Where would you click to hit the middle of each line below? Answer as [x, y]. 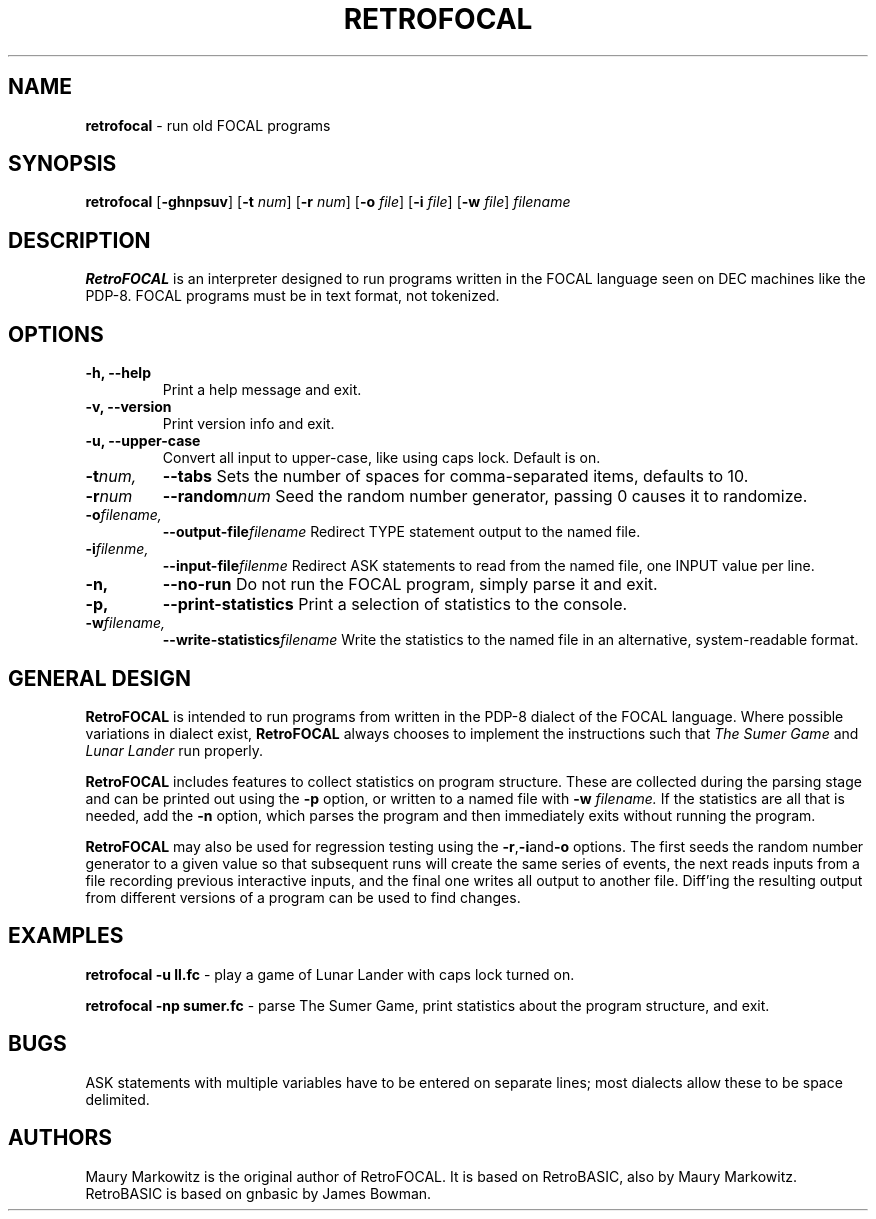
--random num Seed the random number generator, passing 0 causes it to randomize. [485, 496]
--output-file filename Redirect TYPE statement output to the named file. [401, 532]
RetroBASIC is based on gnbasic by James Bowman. [258, 1193]
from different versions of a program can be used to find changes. [303, 897]
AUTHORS [60, 1138]
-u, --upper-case [143, 441]
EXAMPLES [66, 936]
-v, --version [128, 407]
